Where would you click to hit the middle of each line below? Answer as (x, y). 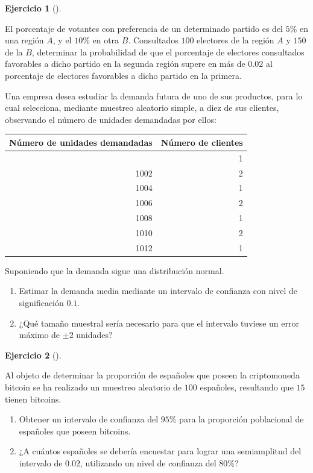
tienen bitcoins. (33, 399)
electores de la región (236, 40)
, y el (62, 40)
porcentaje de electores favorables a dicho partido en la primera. (123, 75)
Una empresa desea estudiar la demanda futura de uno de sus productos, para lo (154, 96)
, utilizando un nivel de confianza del (148, 462)
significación (41, 303)
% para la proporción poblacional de (236, 419)
